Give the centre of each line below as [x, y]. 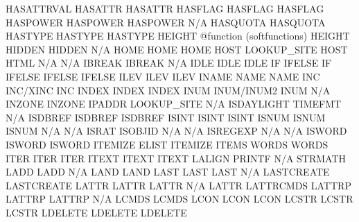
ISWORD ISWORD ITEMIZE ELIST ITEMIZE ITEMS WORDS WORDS [167, 144]
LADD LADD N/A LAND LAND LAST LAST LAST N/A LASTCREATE [168, 172]
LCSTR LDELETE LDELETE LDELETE [96, 212]
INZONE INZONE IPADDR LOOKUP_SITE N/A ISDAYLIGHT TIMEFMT [174, 104]
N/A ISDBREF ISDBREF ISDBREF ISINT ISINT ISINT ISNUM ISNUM [166, 117]
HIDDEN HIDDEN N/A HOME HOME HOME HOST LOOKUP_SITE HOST [177, 49]
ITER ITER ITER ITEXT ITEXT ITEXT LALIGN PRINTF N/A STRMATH [176, 158]
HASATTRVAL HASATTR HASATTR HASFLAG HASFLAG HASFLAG [165, 8]
